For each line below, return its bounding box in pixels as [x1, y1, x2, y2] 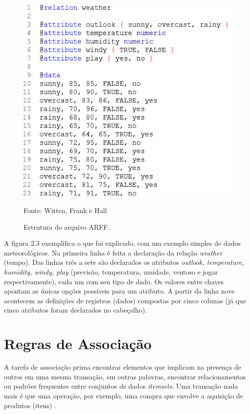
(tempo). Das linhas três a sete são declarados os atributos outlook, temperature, [4, 257, 244, 267]
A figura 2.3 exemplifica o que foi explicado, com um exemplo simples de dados [4, 238, 241, 248]
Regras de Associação [4, 334, 152, 354]
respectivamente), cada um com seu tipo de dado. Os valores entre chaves [4, 276, 224, 286]
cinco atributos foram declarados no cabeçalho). [4, 305, 147, 315]
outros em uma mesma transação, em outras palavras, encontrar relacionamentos [4, 371, 246, 381]
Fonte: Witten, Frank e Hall [23, 205, 107, 216]
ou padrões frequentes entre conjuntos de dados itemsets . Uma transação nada [4, 381, 238, 391]
